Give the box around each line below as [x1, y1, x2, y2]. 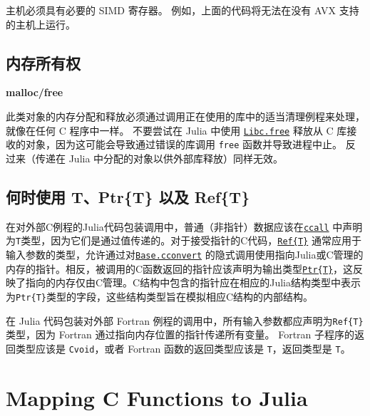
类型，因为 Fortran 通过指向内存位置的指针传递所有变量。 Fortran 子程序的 [6, 327, 355, 342]
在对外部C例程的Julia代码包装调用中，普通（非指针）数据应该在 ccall [6, 219, 329, 234]
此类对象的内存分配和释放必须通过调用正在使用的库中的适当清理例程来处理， [6, 108, 365, 123]
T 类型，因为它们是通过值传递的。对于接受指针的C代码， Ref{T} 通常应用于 [16, 233, 361, 248]
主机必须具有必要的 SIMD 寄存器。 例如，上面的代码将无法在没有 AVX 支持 [6, 3, 359, 17]
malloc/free [6, 85, 63, 100]
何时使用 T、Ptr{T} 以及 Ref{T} [6, 185, 250, 207]
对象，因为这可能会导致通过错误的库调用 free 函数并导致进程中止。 [25, 137, 342, 152]
